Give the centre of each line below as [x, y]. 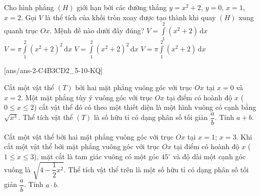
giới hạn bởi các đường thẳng [122, 7]
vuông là [17, 169]
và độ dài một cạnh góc [209, 156]
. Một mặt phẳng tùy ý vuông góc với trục [87, 97]
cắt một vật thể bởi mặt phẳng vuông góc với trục [82, 146]
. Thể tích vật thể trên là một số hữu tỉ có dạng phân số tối [156, 169]
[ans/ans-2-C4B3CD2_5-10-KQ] [53, 70]
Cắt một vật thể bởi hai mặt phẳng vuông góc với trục [89, 136]
